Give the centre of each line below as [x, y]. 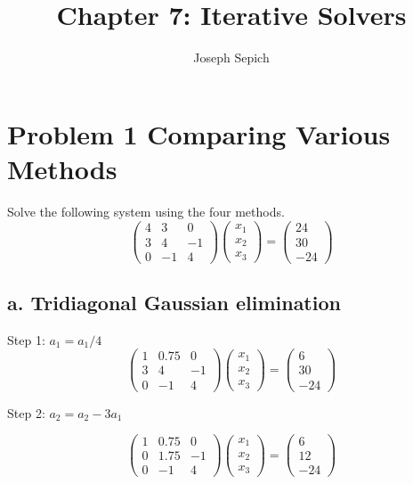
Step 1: [26, 339]
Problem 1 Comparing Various [199, 133]
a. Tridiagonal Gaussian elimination [174, 302]
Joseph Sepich [231, 57]
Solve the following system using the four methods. [146, 211]
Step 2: [26, 412]
